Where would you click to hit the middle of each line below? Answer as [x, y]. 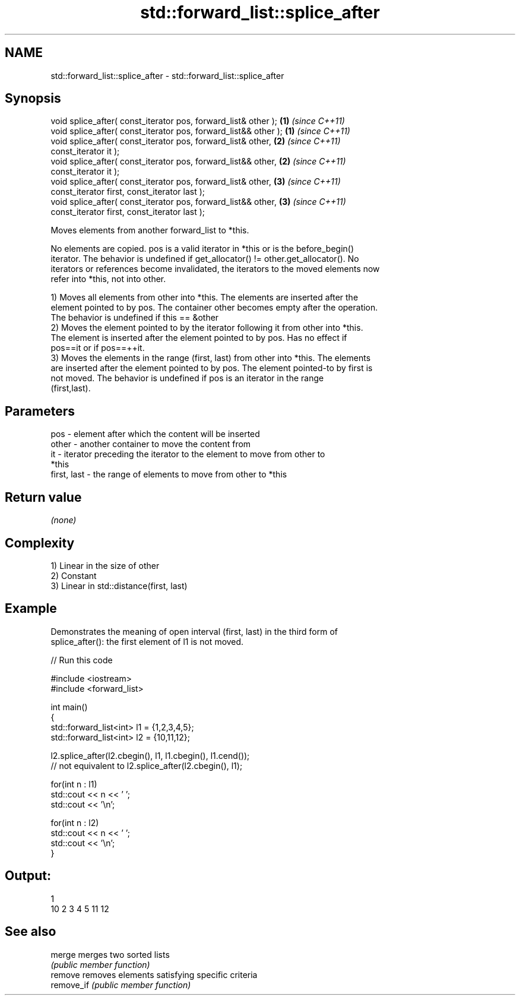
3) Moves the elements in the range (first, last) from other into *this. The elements [211, 358]
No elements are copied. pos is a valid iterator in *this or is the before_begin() [202, 249]
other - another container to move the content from [151, 444]
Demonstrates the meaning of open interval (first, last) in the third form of [194, 631]
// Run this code [82, 660]
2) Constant [74, 575]
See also [31, 932]
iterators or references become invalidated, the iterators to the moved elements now [215, 269]
